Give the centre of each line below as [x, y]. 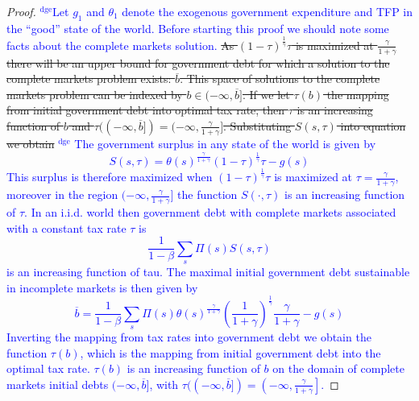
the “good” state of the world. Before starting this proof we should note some [198, 28]
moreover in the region [62, 194]
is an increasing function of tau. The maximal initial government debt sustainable [208, 271]
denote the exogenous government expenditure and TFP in [268, 11]
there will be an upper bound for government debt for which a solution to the [198, 62]
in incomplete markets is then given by [102, 287]
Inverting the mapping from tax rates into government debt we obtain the [189, 336]
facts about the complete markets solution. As [120, 45]
